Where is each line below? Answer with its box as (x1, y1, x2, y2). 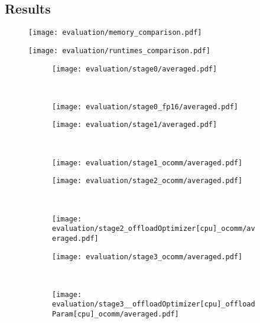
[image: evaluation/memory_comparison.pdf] (28, 28, 202, 37)
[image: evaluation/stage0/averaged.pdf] (52, 64, 217, 73)
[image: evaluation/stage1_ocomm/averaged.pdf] (52, 158, 243, 167)
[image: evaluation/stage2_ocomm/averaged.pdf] (52, 177, 243, 185)
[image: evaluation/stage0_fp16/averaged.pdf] (52, 102, 238, 111)
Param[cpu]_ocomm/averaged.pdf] (52, 310, 179, 319)
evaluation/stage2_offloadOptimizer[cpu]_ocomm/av (52, 224, 255, 233)
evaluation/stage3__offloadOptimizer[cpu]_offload (52, 300, 255, 309)
